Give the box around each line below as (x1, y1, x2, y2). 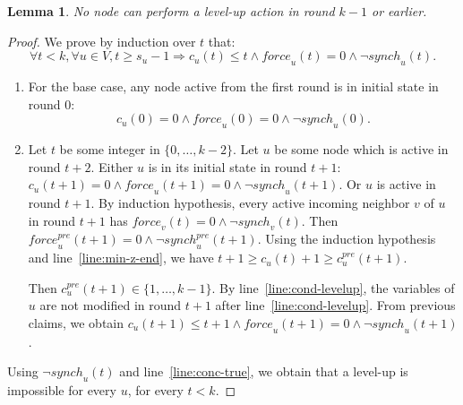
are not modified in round (39, 296, 182, 315)
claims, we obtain (28, 313, 124, 332)
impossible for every (7, 381, 116, 400)
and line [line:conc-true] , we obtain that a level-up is (119, 362, 408, 381)
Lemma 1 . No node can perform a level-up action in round (7, 2, 335, 20)
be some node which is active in (274, 139, 449, 158)
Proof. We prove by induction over (7, 31, 196, 50)
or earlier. (371, 2, 427, 20)
